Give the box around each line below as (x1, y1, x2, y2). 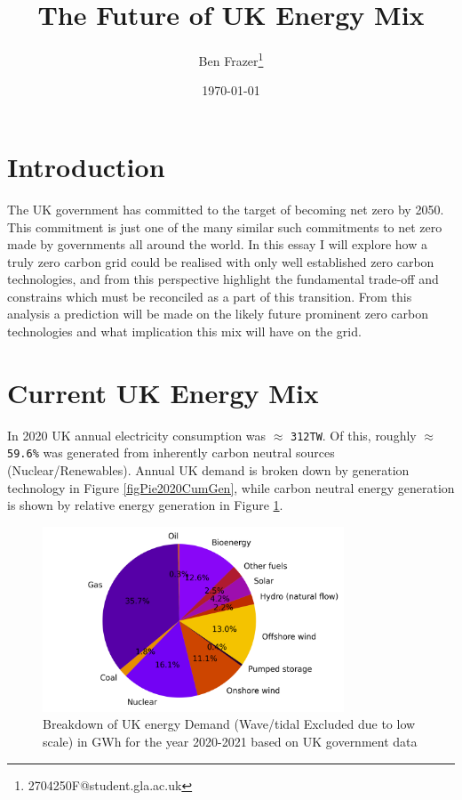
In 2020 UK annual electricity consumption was (7, 425, 267, 444)
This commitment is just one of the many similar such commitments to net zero (7, 217, 442, 236)
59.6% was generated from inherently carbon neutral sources (7, 443, 335, 462)
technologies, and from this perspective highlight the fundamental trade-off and (7, 270, 439, 288)
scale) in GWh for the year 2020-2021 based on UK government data (43, 732, 418, 751)
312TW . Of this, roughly (291, 425, 417, 444)
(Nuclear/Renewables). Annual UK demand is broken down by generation (7, 461, 410, 480)
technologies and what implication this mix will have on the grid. (7, 322, 362, 341)
